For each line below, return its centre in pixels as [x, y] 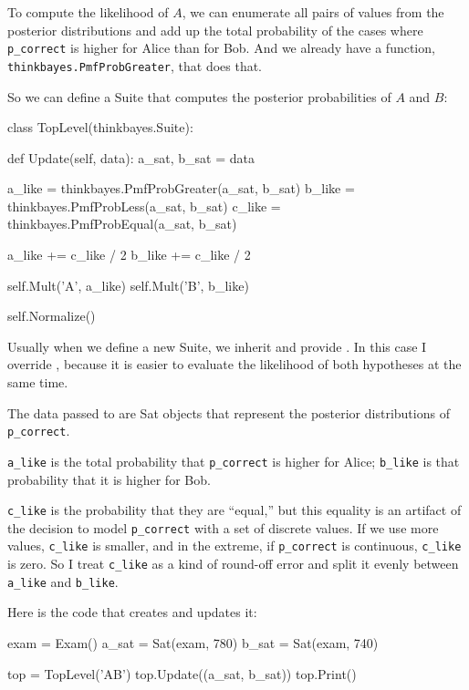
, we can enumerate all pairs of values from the [313, 12]
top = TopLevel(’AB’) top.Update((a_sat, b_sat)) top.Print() [182, 673]
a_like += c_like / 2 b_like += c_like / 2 [129, 255]
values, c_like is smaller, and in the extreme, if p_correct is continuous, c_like [234, 546]
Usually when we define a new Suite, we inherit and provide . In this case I [217, 346]
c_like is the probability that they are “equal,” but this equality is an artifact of [234, 510]
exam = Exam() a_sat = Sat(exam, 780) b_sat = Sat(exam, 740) [193, 643]
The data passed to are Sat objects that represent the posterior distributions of [229, 412]
